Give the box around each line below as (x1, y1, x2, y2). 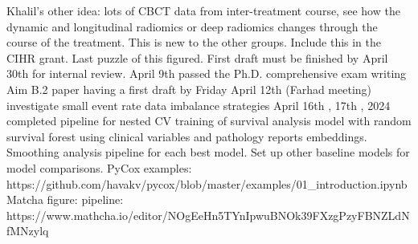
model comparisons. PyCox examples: (6, 159, 192, 176)
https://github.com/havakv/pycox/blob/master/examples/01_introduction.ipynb (6, 175, 408, 192)
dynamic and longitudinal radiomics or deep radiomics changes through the (6, 18, 378, 35)
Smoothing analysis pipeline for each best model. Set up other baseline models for (6, 144, 410, 161)
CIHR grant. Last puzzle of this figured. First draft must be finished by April (6, 49, 388, 66)
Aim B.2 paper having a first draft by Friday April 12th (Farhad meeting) (6, 80, 372, 97)
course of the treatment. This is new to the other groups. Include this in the (6, 34, 382, 51)
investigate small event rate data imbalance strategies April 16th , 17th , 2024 (6, 96, 391, 113)
